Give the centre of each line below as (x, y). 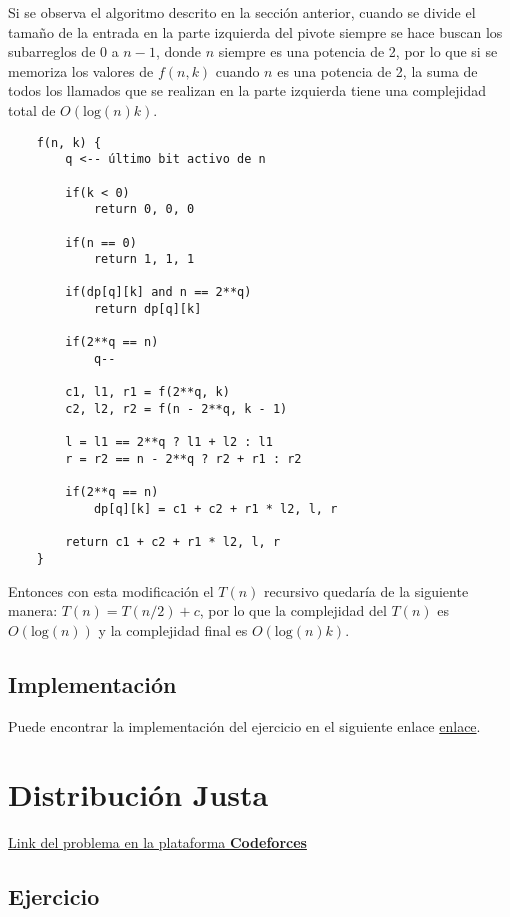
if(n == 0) (101, 242)
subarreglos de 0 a (63, 51)
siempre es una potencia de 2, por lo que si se (358, 51)
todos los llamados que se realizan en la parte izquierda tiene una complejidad (247, 90)
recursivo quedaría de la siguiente (366, 590)
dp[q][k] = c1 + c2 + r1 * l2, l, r (215, 509)
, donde (178, 51)
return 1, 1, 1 (144, 259)
